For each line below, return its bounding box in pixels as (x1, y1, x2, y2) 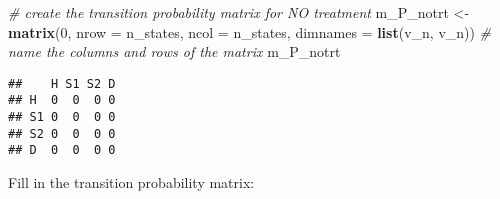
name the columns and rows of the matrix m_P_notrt (8, 41, 341, 62)
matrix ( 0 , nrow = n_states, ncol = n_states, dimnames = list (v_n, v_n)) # (8, 21, 492, 42)
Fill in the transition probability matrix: (8, 172, 255, 193)
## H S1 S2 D (8, 76, 116, 91)
